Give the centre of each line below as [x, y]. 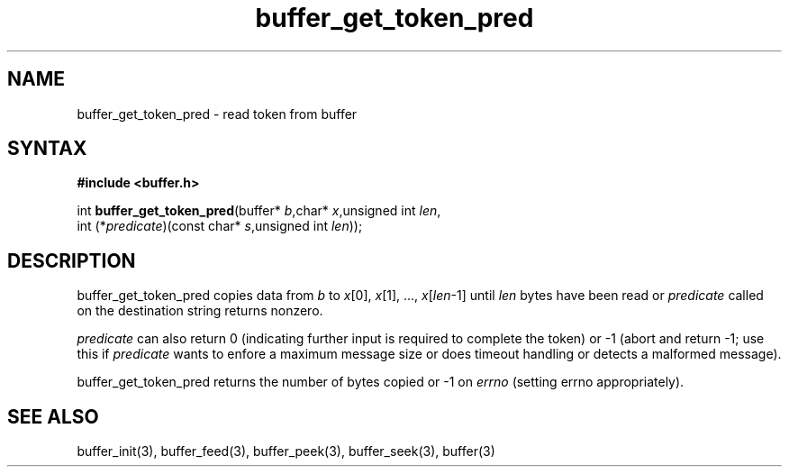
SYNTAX [47, 149]
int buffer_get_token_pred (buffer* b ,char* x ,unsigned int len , [259, 211]
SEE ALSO [53, 416]
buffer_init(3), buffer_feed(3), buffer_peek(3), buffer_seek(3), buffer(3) [286, 451]
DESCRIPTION [72, 260]
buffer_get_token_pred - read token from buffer [217, 114]
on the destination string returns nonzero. [200, 311]
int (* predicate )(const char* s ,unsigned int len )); [220, 226]
